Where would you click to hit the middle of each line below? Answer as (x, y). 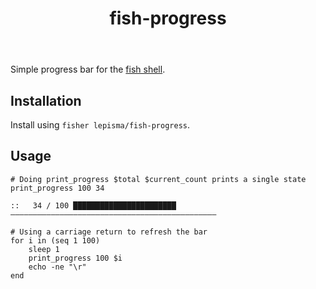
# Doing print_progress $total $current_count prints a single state (158, 179)
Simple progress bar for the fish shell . (88, 69)
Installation (46, 100)
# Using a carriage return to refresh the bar (109, 232)
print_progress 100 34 (57, 188)
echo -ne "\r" (57, 267)
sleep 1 (44, 249)
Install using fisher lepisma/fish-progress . (100, 125)
